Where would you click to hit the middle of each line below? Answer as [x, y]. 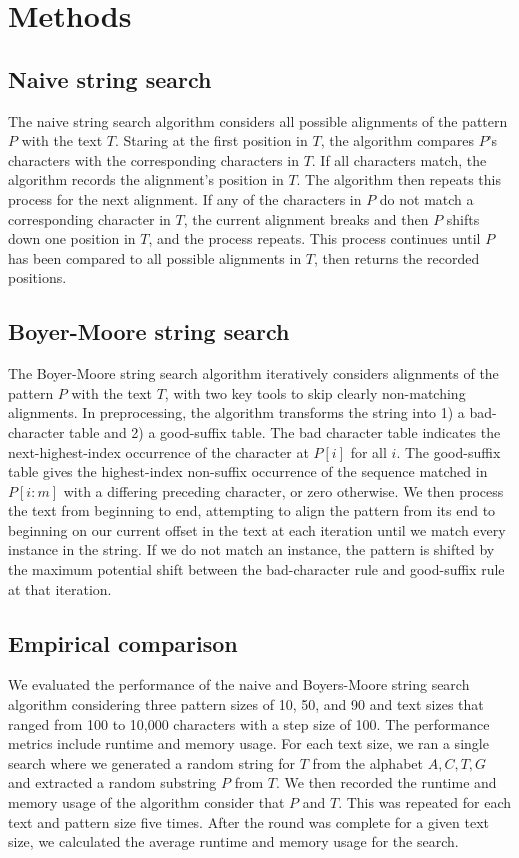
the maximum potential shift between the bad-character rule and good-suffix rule [256, 569]
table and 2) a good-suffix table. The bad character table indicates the [285, 431]
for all [368, 451]
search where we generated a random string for [151, 762]
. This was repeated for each [425, 802]
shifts [463, 218]
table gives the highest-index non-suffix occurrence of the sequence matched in [248, 471]
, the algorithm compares [397, 140]
